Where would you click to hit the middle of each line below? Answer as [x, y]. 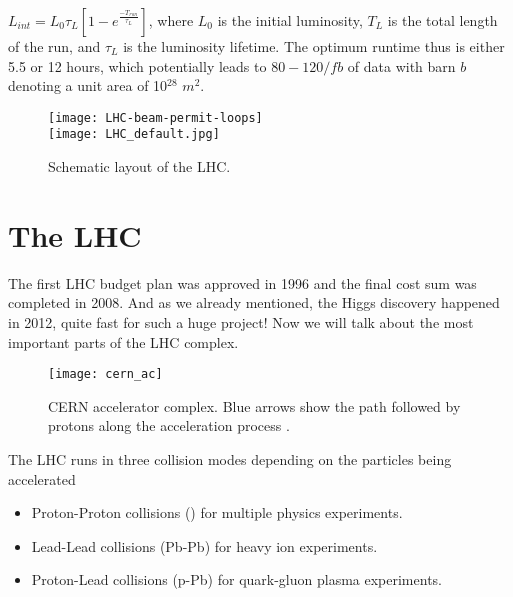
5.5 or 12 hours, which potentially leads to [137, 65]
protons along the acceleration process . [169, 425]
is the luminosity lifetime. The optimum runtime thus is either [314, 46]
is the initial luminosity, [290, 20]
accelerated [42, 478]
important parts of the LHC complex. [123, 341]
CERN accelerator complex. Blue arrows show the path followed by [254, 405]
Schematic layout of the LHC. [139, 166]
